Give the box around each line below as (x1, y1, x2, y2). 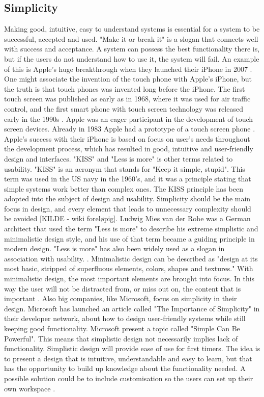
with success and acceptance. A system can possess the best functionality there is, (4, 43, 260, 54)
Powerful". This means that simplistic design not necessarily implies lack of (4, 333, 238, 343)
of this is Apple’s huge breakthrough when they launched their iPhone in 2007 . (4, 63, 252, 74)
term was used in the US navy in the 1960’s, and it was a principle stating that (4, 173, 251, 184)
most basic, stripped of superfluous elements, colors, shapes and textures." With (4, 263, 253, 274)
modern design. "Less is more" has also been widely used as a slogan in (4, 243, 225, 254)
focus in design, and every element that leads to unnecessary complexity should (4, 203, 251, 214)
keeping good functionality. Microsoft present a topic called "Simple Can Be (4, 323, 240, 334)
